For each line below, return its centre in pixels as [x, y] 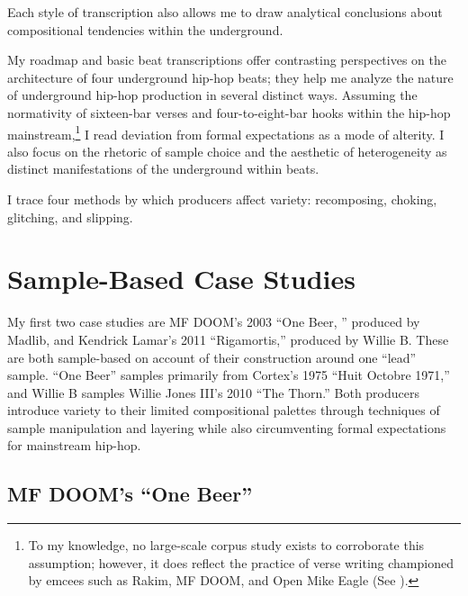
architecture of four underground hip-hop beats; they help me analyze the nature [230, 77]
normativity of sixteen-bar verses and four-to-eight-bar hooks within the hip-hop [229, 112]
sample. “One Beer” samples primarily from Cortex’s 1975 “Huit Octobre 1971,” [229, 375]
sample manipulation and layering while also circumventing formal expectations [227, 427]
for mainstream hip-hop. [74, 445]
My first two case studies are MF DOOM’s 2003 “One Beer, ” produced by [214, 322]
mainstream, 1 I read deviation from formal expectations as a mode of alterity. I [226, 132]
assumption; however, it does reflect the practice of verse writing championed [241, 562]
